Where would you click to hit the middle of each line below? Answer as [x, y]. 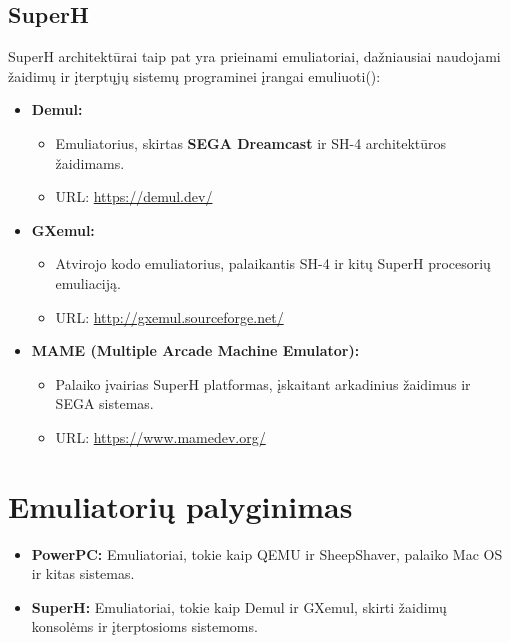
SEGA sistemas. [104, 403]
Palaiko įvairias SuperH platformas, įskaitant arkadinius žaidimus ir [263, 383]
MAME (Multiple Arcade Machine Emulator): [195, 350]
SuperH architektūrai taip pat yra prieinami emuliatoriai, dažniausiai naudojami [254, 56]
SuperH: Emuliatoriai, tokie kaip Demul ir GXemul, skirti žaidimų [239, 606]
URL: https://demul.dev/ [134, 196]
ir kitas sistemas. [83, 573]
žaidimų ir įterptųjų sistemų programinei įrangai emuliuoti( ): [194, 75]
